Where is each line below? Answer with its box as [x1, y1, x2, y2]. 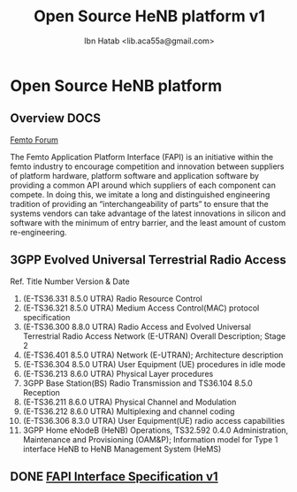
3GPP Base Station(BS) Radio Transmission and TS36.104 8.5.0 [22, 378, 253, 388]
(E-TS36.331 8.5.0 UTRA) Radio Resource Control [22, 293, 202, 304]
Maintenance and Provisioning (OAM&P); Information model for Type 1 [22, 434, 278, 444]
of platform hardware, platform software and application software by [10, 170, 260, 181]
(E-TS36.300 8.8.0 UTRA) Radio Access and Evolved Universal [22, 321, 251, 332]
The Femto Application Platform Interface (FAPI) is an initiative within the [10, 151, 273, 162]
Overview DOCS [10, 111, 101, 126]
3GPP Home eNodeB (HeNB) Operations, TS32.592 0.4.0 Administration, [22, 425, 289, 435]
